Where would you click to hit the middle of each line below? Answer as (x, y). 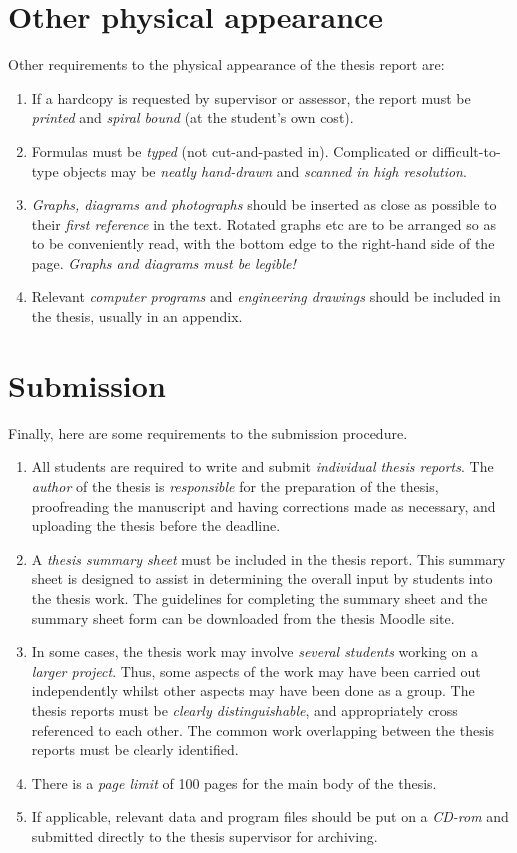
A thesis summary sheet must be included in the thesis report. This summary (268, 558)
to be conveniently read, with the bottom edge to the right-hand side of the (263, 243)
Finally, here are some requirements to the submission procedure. (208, 432)
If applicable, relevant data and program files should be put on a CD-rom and (270, 816)
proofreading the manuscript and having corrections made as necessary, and (263, 505)
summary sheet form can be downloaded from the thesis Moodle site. (243, 617)
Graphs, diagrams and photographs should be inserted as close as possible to (264, 204)
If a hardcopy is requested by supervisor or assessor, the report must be (251, 97)
